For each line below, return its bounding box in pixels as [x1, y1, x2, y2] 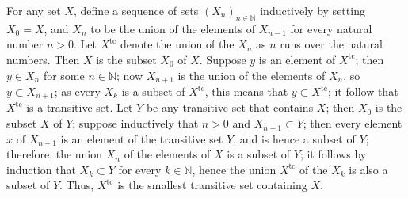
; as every [54, 83, 101, 100]
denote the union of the [120, 36, 235, 52]
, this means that [204, 83, 288, 100]
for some [43, 67, 85, 83]
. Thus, [59, 177, 94, 193]
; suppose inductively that [72, 115, 199, 131]
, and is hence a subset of [233, 130, 356, 147]
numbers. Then [6, 51, 80, 67]
